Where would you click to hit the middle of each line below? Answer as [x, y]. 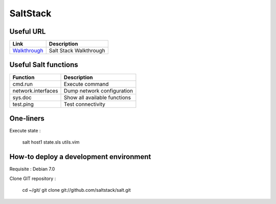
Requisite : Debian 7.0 [32, 169]
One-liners [27, 118]
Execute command [86, 84]
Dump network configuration [99, 90]
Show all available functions [98, 97]
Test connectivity [85, 104]
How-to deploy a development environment [80, 157]
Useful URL [28, 31]
